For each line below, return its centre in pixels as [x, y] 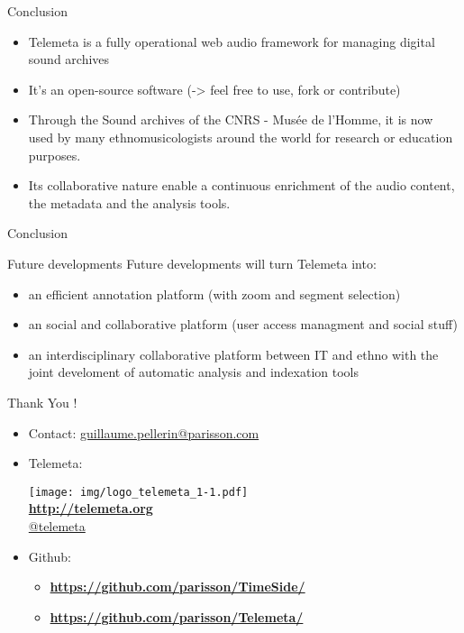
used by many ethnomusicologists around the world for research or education [241, 137]
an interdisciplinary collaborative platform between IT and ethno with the [233, 354]
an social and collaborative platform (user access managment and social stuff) [243, 324]
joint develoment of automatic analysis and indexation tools [193, 372]
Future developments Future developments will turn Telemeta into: [192, 263]
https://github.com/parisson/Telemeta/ [177, 616]
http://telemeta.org [91, 508]
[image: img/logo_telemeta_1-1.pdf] [138, 492]
